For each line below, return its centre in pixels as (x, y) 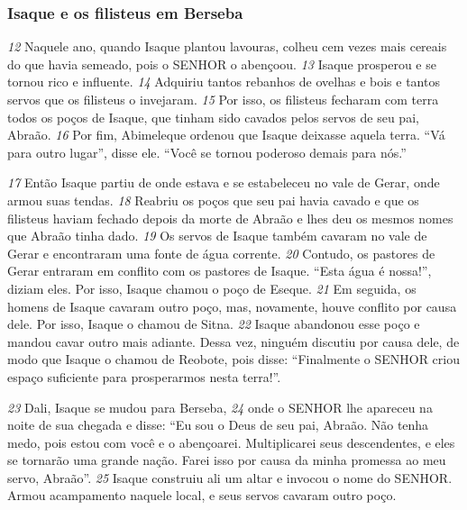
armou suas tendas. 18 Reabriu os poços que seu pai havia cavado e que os (213, 200)
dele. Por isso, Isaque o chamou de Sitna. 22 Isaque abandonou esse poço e (214, 324)
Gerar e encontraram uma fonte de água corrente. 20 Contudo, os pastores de (221, 253)
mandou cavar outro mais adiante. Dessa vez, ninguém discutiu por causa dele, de (233, 341)
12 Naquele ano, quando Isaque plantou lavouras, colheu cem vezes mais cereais (227, 46)
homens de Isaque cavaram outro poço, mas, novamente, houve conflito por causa (232, 306)
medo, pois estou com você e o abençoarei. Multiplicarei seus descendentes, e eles (231, 442)
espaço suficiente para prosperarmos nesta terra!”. (144, 376)
